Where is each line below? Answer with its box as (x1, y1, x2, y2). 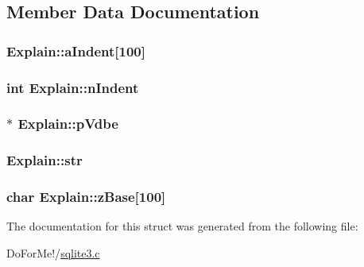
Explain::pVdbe (17, 114, 118, 133)
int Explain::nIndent (6, 77, 139, 97)
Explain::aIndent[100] (6, 41, 145, 60)
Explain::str (6, 150, 83, 170)
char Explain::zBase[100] (6, 187, 166, 207)
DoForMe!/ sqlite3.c (6, 244, 100, 261)
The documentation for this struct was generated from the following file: (6, 218, 358, 234)
